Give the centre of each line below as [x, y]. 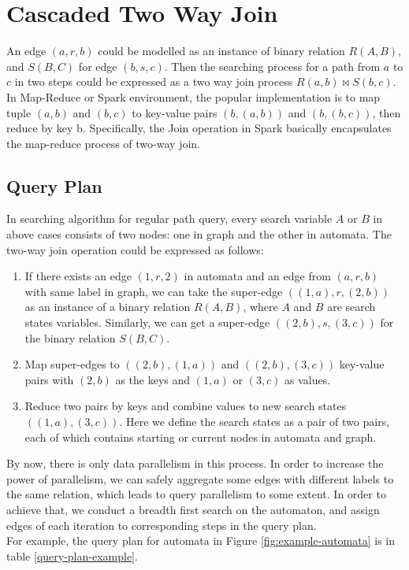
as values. [308, 379]
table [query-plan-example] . [72, 555]
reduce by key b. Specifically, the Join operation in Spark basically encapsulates [199, 128]
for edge [98, 66]
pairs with [49, 379]
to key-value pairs [175, 112]
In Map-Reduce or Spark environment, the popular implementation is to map [193, 96]
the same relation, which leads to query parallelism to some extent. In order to [196, 494]
